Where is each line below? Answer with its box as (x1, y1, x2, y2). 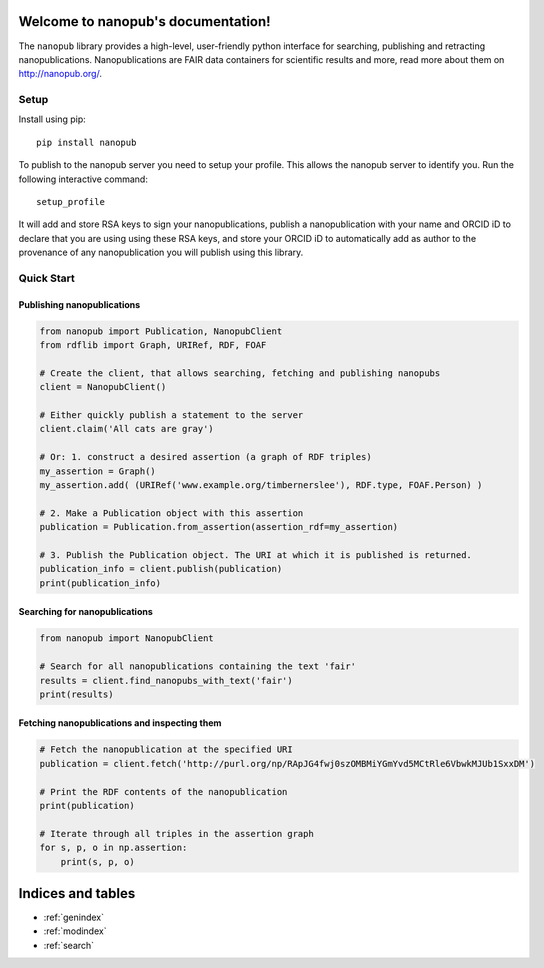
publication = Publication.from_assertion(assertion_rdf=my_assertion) (39, 521, 399, 533)
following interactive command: (18, 173, 149, 185)
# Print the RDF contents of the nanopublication (39, 786, 288, 797)
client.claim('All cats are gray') (39, 423, 214, 435)
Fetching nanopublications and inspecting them (18, 717, 222, 729)
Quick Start (18, 271, 75, 285)
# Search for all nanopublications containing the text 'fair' (39, 661, 357, 672)
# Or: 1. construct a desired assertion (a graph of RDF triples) (39, 451, 372, 463)
